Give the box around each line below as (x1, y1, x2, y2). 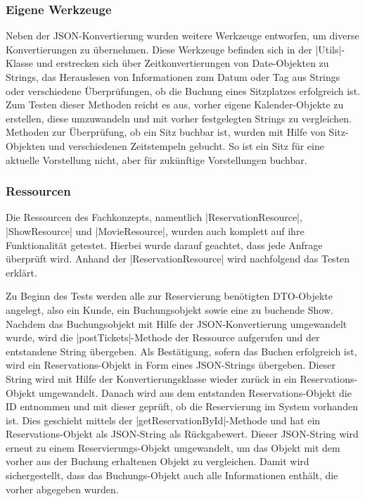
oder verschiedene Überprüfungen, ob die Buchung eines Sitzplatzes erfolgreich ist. (6, 83, 360, 98)
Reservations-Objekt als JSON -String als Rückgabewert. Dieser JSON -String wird (6, 426, 359, 441)
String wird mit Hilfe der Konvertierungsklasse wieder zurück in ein (6, 371, 297, 386)
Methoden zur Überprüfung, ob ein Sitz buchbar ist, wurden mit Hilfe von (6, 125, 326, 139)
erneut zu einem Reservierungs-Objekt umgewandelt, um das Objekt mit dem (6, 440, 340, 455)
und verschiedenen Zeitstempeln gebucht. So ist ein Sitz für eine (49, 138, 324, 153)
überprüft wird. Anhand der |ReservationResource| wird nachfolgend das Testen (6, 251, 350, 266)
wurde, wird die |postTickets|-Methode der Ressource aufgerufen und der (6, 330, 320, 345)
